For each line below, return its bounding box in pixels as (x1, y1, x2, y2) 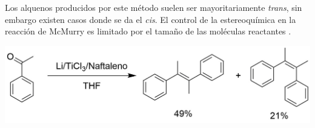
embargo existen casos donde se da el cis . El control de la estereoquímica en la (5, 13, 296, 25)
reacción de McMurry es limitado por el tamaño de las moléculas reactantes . (5, 25, 291, 37)
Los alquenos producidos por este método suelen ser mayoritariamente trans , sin (5, 1, 302, 13)
